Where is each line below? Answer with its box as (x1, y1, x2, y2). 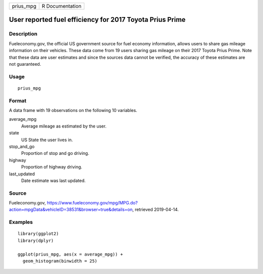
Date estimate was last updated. (21, 178, 86, 183)
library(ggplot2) (18, 231, 59, 237)
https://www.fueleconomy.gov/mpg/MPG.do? (47, 200, 138, 206)
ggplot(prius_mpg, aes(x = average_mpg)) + (18, 251, 123, 257)
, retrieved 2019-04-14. (132, 207, 179, 213)
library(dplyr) (18, 237, 54, 243)
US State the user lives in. (21, 137, 73, 143)
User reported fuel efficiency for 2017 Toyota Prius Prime (9, 16, 186, 24)
